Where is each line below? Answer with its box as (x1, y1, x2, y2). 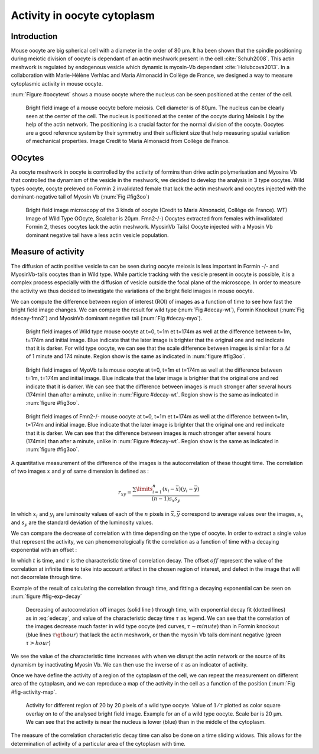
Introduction (11, 31, 58, 41)
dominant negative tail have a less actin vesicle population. (25, 231, 169, 239)
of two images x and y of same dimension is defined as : (11, 467, 149, 475)
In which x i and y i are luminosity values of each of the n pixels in (11, 511, 170, 519)
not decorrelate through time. (11, 574, 83, 581)
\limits (136, 486, 153, 493)
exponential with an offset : (11, 547, 77, 553)
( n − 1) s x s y (151, 495, 180, 503)
